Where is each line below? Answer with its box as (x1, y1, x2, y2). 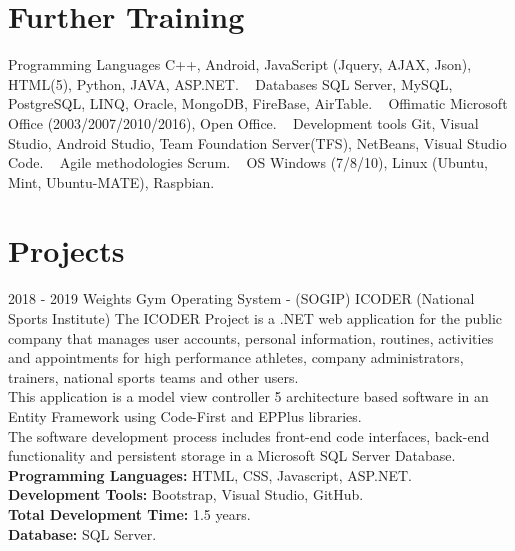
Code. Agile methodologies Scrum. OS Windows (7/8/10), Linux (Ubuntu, (8, 152, 488, 173)
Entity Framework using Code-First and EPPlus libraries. (8, 405, 362, 426)
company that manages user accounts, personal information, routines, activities (8, 327, 494, 348)
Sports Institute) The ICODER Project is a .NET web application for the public (8, 308, 503, 328)
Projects (8, 230, 125, 271)
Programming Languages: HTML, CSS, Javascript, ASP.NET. (8, 464, 412, 485)
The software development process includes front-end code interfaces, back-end (8, 425, 490, 446)
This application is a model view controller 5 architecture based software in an (8, 386, 489, 407)
